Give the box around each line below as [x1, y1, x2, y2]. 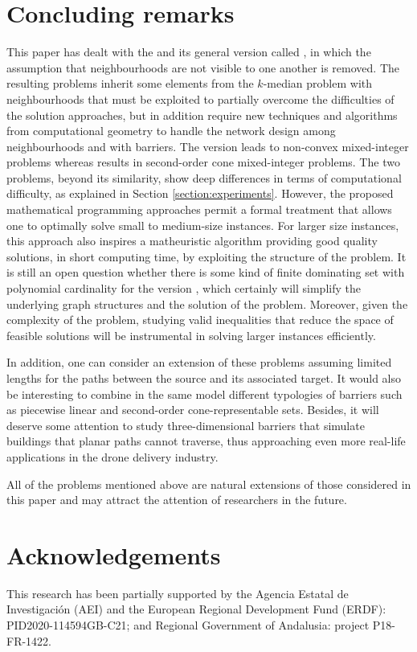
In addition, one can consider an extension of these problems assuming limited [6, 354, 392, 371]
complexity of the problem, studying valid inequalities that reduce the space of [6, 311, 394, 328]
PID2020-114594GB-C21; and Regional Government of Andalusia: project [6, 617, 370, 634]
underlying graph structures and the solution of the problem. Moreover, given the [6, 295, 408, 312]
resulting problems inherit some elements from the [6, 75, 254, 92]
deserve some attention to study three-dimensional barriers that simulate [6, 416, 365, 433]
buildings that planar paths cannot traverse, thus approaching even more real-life [6, 433, 406, 449]
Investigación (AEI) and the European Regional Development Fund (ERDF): [6, 601, 386, 617]
